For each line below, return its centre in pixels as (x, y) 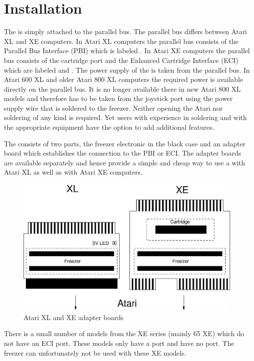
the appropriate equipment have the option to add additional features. (109, 127)
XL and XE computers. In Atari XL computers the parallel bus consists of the (121, 41)
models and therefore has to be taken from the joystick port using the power (118, 98)
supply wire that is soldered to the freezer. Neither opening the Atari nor (113, 108)
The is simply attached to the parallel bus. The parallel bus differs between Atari (126, 31)
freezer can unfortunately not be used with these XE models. (95, 352)
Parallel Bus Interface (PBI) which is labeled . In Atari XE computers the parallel (127, 50)
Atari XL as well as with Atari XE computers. (73, 172)
